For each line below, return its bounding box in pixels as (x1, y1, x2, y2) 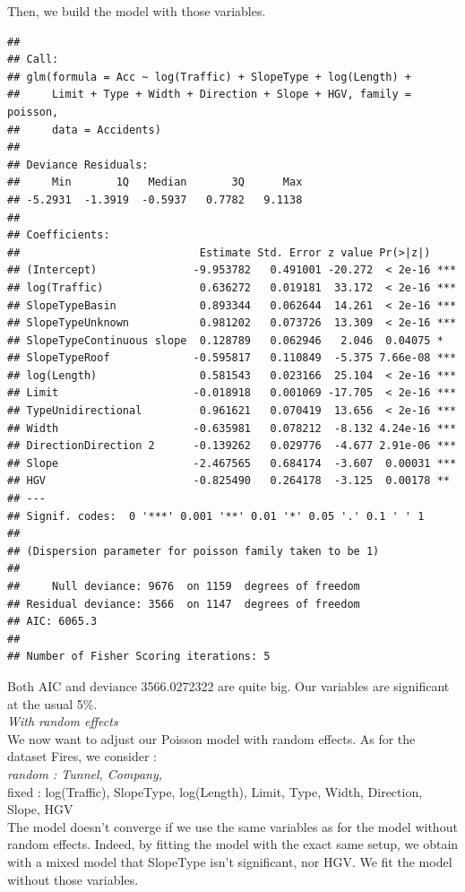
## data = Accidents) (7, 123, 161, 136)
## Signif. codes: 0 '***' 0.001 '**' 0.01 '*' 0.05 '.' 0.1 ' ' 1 (7, 509, 425, 523)
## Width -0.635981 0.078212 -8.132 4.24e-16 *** (7, 421, 457, 435)
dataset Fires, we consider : (7, 747, 157, 766)
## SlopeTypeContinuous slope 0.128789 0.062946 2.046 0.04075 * (7, 333, 443, 347)
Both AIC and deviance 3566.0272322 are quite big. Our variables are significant (7, 676, 450, 695)
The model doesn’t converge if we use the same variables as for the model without (7, 817, 458, 836)
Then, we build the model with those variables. (7, 2, 266, 20)
